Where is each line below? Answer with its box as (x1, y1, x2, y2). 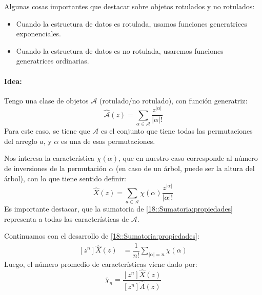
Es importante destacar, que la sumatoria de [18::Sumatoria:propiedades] (4, 203, 233, 214)
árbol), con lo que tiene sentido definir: (4, 173, 126, 183)
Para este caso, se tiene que (4, 125, 90, 136)
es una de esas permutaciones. (61, 135, 155, 146)
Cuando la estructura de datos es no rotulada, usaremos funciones (16, 45, 224, 56)
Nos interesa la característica (4, 153, 95, 163)
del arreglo (4, 135, 37, 146)
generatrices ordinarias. (16, 55, 89, 66)
